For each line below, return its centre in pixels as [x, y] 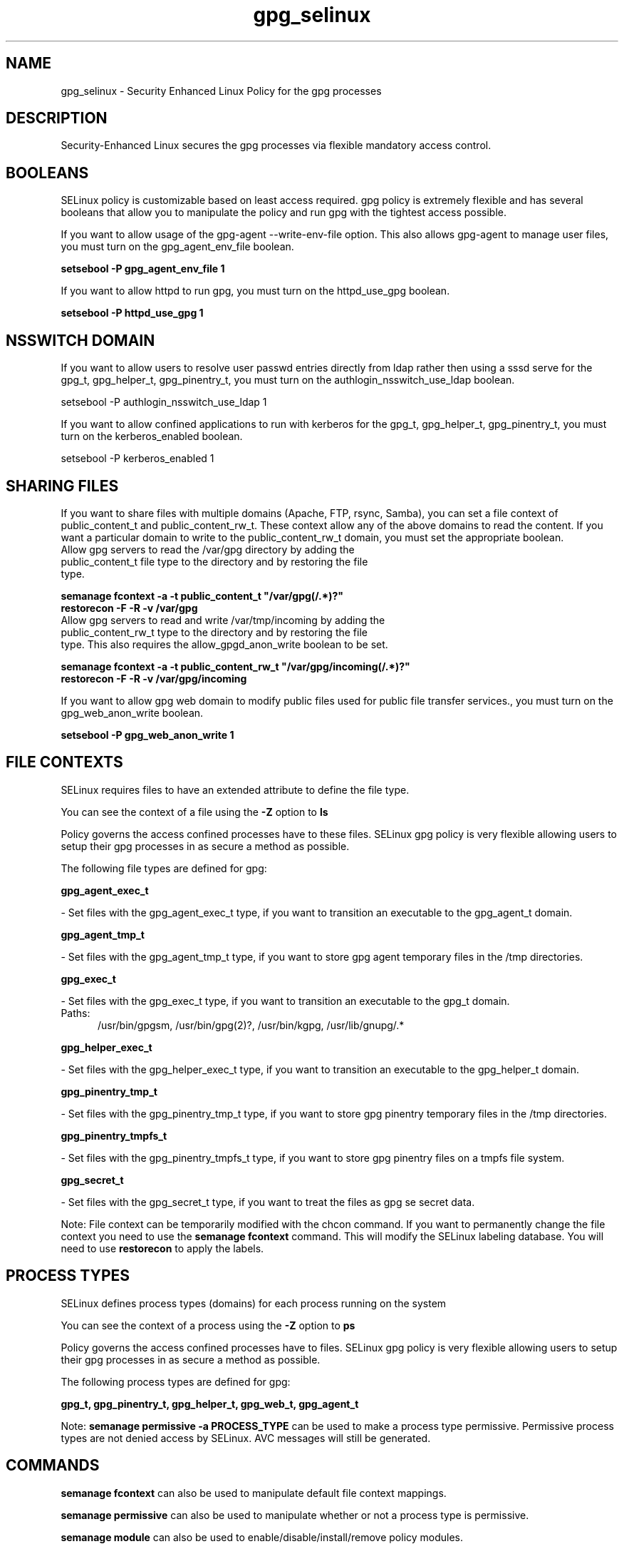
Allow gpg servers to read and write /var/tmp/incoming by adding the [223, 620]
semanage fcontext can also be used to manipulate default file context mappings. [254, 1493]
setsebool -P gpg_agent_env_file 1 [143, 269]
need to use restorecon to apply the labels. [162, 1248]
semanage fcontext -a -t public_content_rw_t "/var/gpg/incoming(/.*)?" [235, 666]
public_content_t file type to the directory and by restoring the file [214, 561]
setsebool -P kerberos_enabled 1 [137, 459]
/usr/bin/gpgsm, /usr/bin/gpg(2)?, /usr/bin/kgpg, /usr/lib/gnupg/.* [251, 1025]
